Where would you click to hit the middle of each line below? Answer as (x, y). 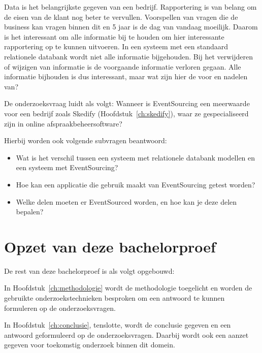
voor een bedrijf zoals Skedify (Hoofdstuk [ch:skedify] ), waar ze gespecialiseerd (126, 113)
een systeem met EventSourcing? (67, 167)
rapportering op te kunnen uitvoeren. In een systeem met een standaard (116, 46)
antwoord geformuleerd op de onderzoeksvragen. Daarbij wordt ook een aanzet (126, 334)
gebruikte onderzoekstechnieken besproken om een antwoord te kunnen (114, 298)
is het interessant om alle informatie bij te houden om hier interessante (114, 36)
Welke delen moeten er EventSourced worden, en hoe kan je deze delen (126, 201)
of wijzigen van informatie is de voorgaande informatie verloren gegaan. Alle (123, 66)
